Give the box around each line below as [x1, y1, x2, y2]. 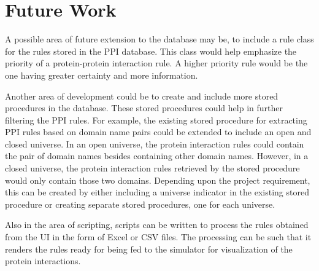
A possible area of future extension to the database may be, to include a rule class [5, 33, 314, 45]
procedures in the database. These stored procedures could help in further [5, 101, 283, 114]
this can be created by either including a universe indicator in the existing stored [5, 186, 309, 198]
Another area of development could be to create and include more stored [5, 89, 279, 102]
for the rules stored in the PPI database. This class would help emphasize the [5, 44, 297, 57]
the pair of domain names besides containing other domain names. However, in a [5, 149, 309, 162]
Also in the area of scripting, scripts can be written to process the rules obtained [5, 218, 309, 231]
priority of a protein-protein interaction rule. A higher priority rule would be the [5, 57, 308, 69]
